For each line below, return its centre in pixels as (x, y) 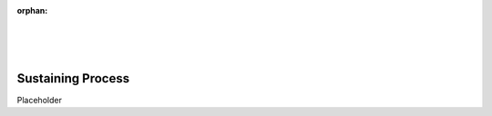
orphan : (32, 10)
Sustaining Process (73, 78)
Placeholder (40, 101)
